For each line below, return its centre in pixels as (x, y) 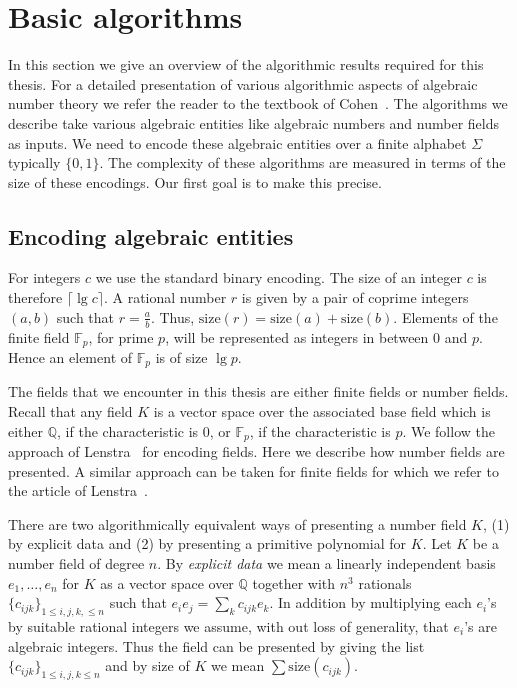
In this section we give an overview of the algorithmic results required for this (246, 64)
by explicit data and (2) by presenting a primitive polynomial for (207, 543)
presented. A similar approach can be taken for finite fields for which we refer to (253, 470)
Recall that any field (70, 411)
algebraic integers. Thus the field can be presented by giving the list (216, 645)
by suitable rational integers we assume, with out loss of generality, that (228, 626)
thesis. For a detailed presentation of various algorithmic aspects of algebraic (243, 83)
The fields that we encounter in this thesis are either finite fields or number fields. (258, 391)
